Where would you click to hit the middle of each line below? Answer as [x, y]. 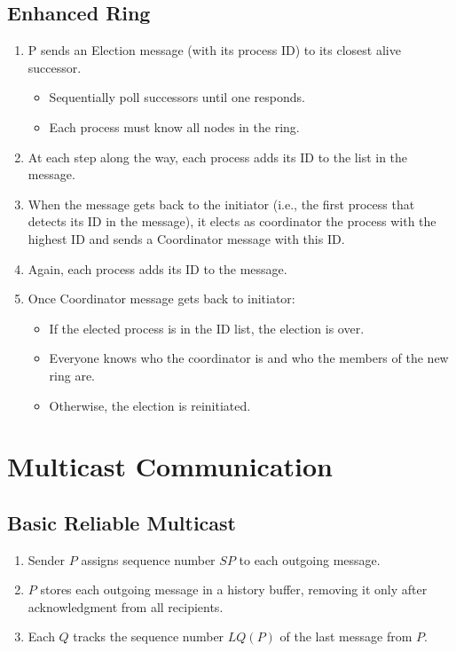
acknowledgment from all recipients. [126, 606]
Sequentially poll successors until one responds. [177, 97]
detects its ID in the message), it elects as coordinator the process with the [232, 221]
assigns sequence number [148, 559]
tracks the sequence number [149, 636]
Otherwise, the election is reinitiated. [150, 405]
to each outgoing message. [310, 559]
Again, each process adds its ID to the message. [157, 268]
